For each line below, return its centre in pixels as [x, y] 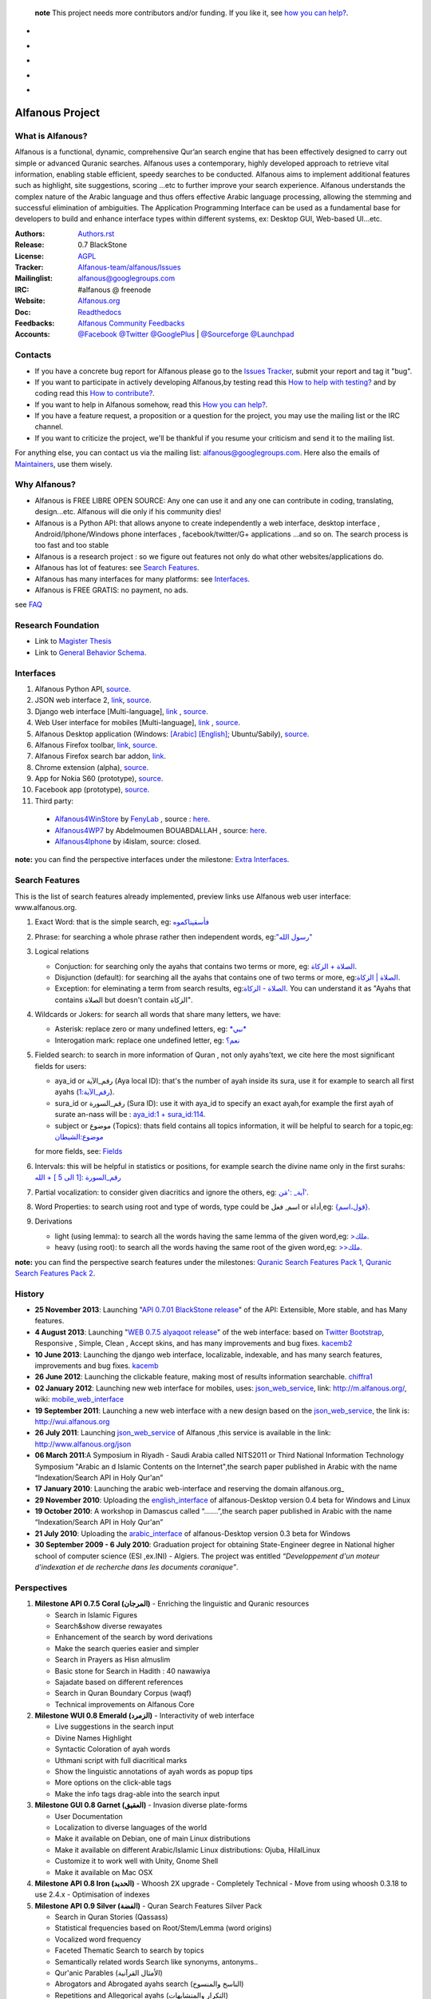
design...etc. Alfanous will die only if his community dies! [128, 512]
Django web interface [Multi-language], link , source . [122, 711]
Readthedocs [100, 312]
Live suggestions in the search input [114, 1726]
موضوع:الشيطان [79, 1136]
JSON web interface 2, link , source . [93, 700]
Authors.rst [96, 233]
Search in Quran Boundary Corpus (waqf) [123, 1693]
